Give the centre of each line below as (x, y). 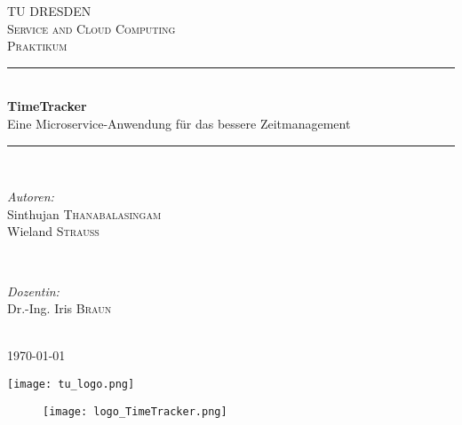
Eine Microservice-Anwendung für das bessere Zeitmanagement (179, 123)
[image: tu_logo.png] (71, 384)
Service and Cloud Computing (92, 28)
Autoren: (31, 197)
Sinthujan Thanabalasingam (84, 213)
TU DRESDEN (49, 11)
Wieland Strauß (53, 231)
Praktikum (37, 46)
